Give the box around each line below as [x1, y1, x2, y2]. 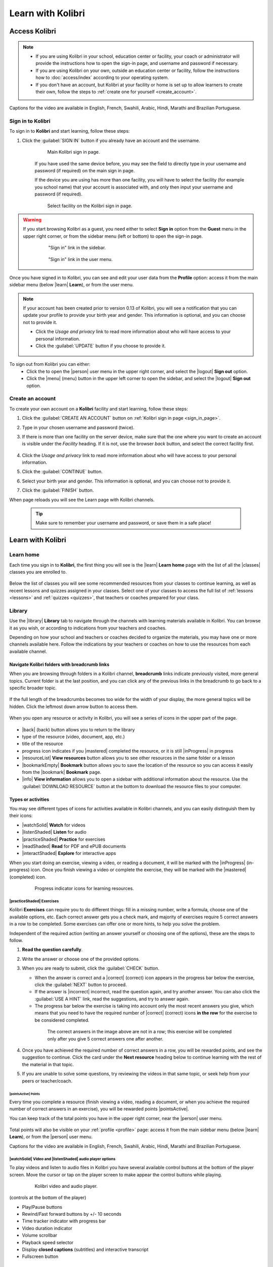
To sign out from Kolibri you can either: [9, 361, 90, 367]
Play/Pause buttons [22, 1204, 63, 1210]
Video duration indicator [22, 1225, 73, 1231]
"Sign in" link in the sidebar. [48, 245, 106, 251]
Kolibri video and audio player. [34, 1183, 98, 1189]
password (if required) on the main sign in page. [34, 168, 135, 173]
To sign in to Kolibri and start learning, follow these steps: [9, 128, 130, 134]
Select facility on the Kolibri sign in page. [47, 203, 132, 209]
